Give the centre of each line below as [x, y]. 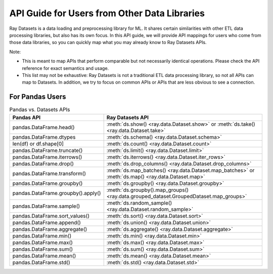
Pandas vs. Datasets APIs [40, 110]
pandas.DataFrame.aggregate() [50, 229]
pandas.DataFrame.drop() [43, 164]
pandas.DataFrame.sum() [43, 249]
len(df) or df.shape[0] [38, 143]
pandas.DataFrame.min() [42, 236]
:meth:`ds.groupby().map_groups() [148, 190]
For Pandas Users [38, 97]
